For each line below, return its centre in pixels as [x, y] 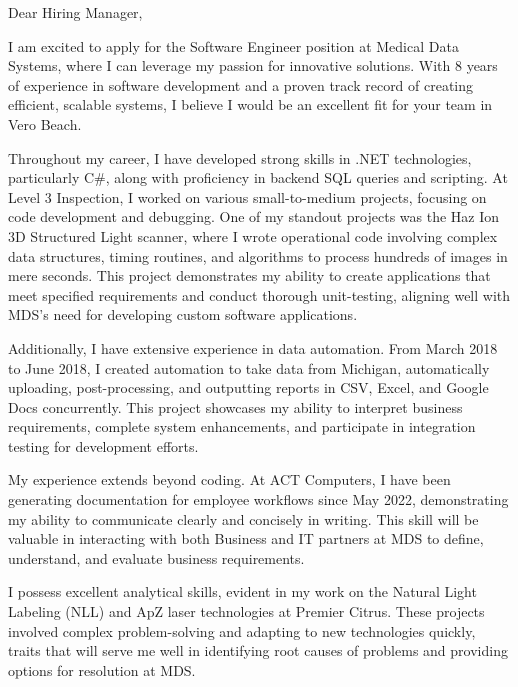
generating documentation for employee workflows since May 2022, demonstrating [258, 499]
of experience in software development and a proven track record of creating [241, 84]
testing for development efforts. [103, 445]
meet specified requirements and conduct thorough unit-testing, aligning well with [259, 294]
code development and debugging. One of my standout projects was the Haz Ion [254, 216]
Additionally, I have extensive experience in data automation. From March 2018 [253, 347]
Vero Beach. [45, 123]
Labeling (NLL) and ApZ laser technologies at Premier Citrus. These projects [246, 611]
